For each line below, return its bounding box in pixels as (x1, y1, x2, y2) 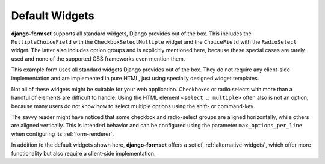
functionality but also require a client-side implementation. (11, 150, 156, 157)
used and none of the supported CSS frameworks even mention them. (11, 55, 185, 62)
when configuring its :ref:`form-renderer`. (11, 130, 114, 138)
